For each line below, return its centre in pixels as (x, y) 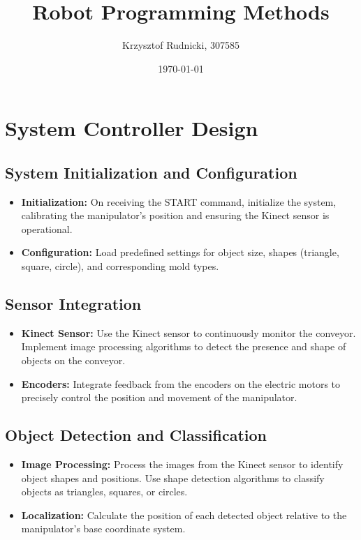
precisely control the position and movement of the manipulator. (159, 397)
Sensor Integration (73, 304)
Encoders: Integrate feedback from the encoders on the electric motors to (181, 383)
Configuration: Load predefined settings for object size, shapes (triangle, (180, 252)
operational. (47, 228)
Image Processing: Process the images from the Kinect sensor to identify (182, 464)
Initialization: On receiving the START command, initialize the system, (179, 201)
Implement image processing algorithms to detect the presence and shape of (184, 346)
